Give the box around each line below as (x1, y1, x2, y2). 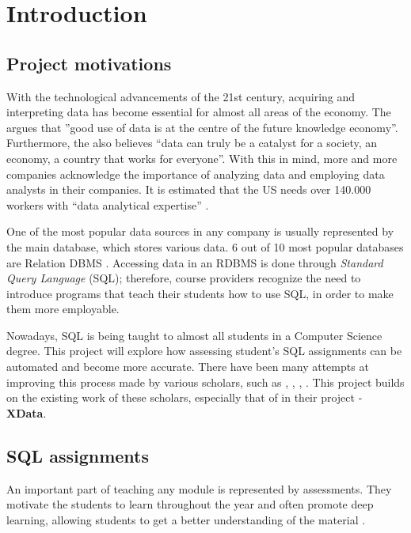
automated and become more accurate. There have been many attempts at (6, 358, 369, 375)
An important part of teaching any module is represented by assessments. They (6, 480, 392, 497)
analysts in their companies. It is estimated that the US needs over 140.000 (6, 181, 371, 198)
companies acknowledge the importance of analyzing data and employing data (6, 165, 385, 182)
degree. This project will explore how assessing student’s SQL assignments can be (6, 342, 402, 359)
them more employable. (6, 301, 120, 317)
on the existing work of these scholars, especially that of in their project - (6, 389, 363, 406)
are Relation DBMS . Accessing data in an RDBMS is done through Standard (6, 254, 383, 270)
